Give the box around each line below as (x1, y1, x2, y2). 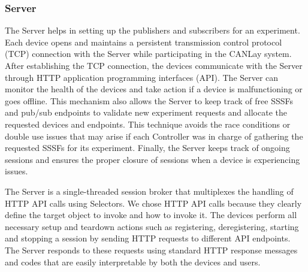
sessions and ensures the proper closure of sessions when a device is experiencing (5, 153, 300, 165)
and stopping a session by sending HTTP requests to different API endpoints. (5, 232, 291, 244)
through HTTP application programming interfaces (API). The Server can (5, 71, 279, 83)
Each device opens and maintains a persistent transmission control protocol (5, 35, 282, 48)
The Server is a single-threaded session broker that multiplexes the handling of (5, 185, 294, 197)
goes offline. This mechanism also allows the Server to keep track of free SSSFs (5, 94, 294, 107)
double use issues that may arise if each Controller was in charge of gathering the (5, 129, 303, 142)
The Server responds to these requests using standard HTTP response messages (5, 243, 298, 256)
